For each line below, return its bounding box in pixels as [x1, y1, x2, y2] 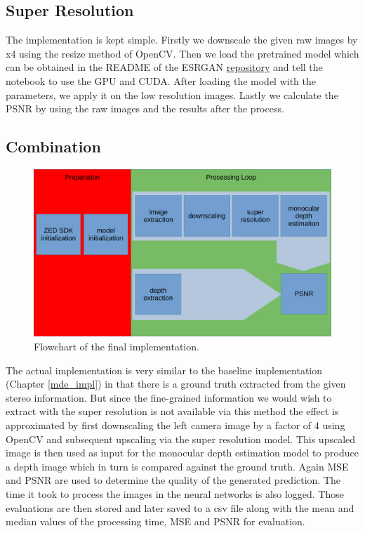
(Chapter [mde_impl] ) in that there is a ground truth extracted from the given [6, 376, 346, 391]
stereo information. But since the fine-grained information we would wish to [6, 390, 332, 404]
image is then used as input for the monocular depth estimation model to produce [6, 445, 359, 460]
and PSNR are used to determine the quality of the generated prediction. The [6, 473, 341, 487]
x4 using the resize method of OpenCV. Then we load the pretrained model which [6, 46, 359, 60]
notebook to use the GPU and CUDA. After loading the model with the [6, 73, 317, 88]
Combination [6, 136, 101, 157]
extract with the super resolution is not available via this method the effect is [6, 404, 339, 419]
